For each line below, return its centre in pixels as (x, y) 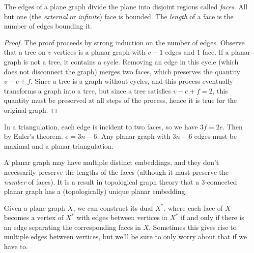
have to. (16, 246)
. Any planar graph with (134, 136)
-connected (221, 181)
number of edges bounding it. (48, 26)
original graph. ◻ (31, 110)
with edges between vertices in (122, 217)
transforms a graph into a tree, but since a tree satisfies (87, 90)
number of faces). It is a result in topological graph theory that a (102, 181)
